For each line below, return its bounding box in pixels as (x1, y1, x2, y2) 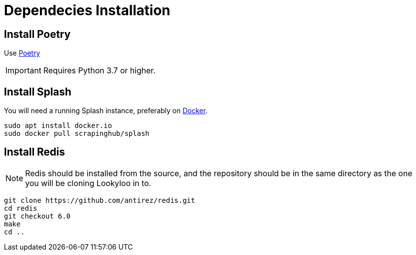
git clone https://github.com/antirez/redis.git (4, 196, 195, 204)
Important (5, 65, 41, 76)
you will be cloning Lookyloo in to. (25, 178, 151, 188)
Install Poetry (4, 28, 71, 40)
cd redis (4, 204, 37, 212)
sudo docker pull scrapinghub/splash (4, 129, 150, 138)
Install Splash (4, 85, 71, 98)
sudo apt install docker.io (4, 122, 112, 130)
